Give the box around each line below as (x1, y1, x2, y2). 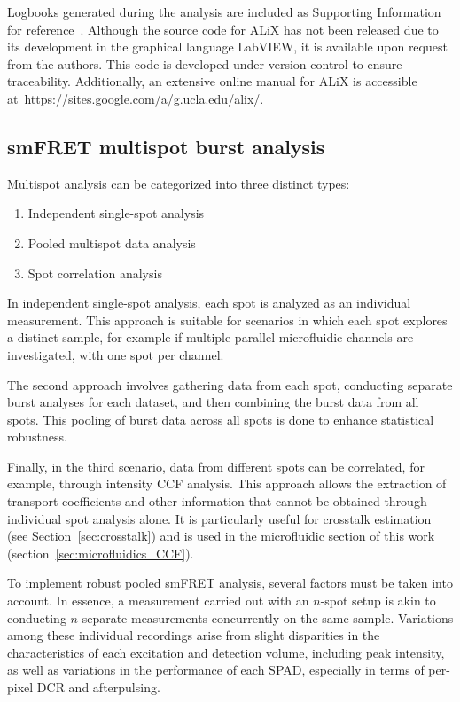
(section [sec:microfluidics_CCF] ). (7, 543, 194, 562)
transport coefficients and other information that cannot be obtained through (7, 492, 427, 511)
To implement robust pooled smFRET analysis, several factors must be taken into (7, 573, 453, 592)
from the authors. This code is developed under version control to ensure (7, 54, 402, 73)
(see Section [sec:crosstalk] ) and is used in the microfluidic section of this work (7, 526, 435, 545)
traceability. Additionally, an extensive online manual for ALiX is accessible (7, 72, 417, 90)
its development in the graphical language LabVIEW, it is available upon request (7, 37, 448, 56)
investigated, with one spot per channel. (7, 345, 224, 363)
